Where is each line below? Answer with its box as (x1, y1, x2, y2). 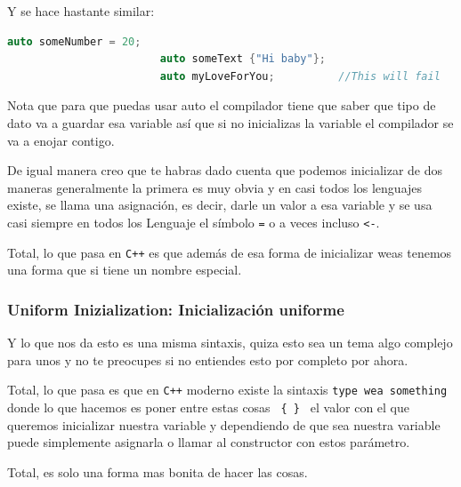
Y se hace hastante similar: (7, 2, 155, 20)
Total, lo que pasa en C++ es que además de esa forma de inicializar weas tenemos (7, 243, 452, 261)
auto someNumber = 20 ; (7, 35, 142, 48)
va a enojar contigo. (7, 131, 115, 149)
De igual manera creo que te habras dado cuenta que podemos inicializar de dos (7, 161, 443, 180)
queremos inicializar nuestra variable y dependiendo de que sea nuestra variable (7, 415, 441, 434)
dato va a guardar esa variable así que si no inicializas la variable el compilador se (7, 113, 454, 132)
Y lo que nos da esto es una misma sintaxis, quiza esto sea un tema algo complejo (7, 333, 453, 352)
